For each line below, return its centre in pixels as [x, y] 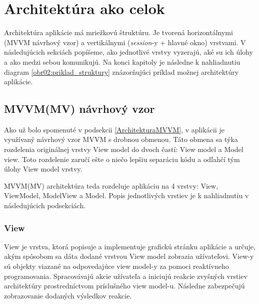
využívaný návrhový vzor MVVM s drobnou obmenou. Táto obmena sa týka [121, 139]
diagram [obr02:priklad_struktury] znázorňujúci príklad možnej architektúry [121, 71]
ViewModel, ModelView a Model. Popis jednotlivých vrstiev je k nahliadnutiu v [126, 195]
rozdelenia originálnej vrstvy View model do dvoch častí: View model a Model [124, 149]
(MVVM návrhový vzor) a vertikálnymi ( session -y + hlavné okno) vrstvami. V [125, 42]
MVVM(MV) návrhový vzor [79, 109]
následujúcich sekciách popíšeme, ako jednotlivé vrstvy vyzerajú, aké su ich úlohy [128, 52]
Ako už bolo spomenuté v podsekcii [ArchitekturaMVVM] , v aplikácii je [114, 129]
